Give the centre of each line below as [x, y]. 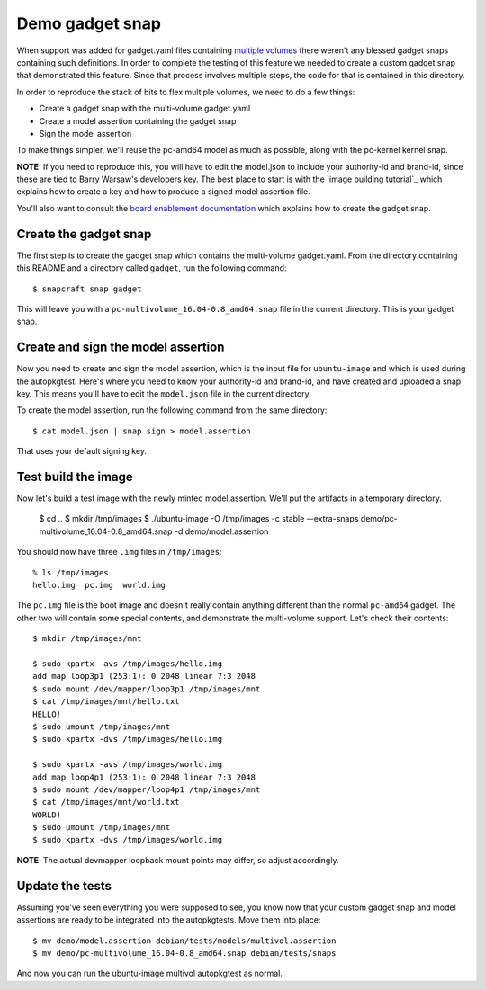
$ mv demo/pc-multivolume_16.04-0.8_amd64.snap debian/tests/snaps [184, 953]
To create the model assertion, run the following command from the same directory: [172, 410]
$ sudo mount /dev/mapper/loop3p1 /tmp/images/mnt [147, 689]
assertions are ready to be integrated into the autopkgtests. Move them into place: [169, 920]
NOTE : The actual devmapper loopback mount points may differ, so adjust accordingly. [178, 860]
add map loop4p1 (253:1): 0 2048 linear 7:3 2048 [144, 777]
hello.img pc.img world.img [99, 585]
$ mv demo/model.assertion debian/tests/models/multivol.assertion [184, 941]
